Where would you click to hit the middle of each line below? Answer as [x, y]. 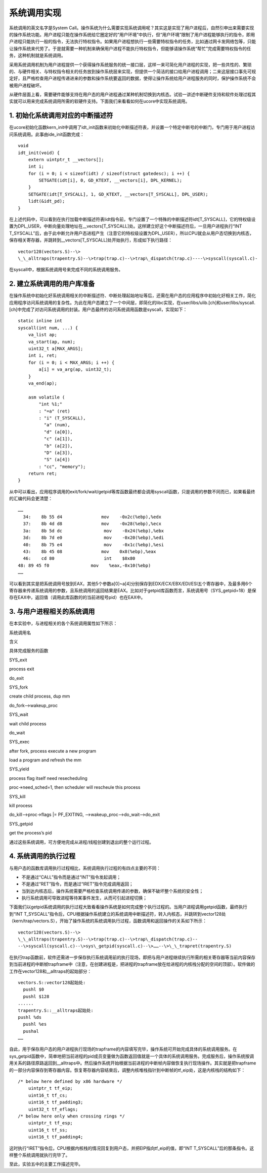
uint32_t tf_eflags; [53, 1109]
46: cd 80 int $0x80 [79, 558]
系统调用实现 [35, 13]
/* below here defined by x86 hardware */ [70, 1082]
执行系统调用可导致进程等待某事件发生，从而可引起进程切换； [84, 898]
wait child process [28, 723]
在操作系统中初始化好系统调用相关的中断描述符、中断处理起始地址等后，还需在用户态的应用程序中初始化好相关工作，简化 [133, 295]
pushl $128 [36, 996]
